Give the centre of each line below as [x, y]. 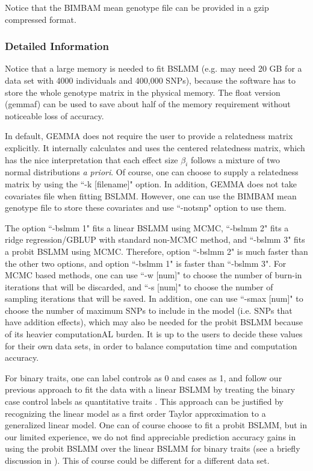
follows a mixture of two [235, 159]
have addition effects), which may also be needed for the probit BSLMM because [154, 322]
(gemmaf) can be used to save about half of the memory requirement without [148, 104]
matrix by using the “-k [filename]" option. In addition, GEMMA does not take [151, 183]
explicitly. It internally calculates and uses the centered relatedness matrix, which [155, 147]
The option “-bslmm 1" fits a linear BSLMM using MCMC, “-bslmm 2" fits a [147, 227]
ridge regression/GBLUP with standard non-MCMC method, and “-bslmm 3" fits [155, 239]
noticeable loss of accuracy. [54, 115]
